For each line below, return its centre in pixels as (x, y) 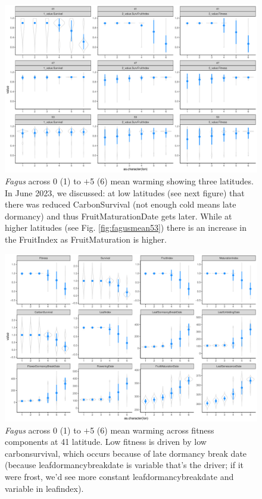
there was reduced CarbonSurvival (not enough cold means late (121, 204)
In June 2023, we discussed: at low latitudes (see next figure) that (125, 192)
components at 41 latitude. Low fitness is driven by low (106, 442)
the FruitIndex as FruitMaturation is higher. (86, 239)
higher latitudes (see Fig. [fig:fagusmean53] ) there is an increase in (126, 227)
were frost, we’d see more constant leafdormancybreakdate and (119, 476)
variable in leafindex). (44, 488)
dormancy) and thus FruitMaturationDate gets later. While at (118, 216)
